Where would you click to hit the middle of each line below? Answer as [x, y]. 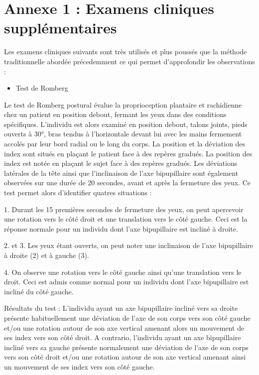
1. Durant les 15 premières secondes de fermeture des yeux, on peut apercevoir [124, 209]
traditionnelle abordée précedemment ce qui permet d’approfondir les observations [129, 61]
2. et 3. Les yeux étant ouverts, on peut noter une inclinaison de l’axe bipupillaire [129, 245]
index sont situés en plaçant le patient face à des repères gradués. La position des [128, 153]
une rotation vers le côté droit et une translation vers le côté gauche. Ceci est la [126, 219]
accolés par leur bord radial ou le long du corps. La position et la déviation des [125, 144]
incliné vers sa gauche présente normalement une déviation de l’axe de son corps [126, 347]
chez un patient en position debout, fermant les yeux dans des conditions [115, 114]
